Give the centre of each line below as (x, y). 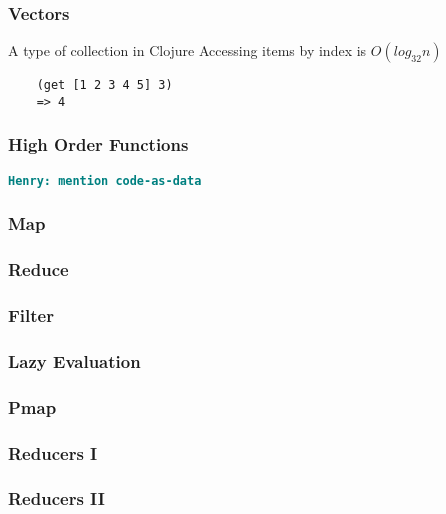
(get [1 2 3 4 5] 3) (104, 85)
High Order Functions (98, 144)
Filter (31, 315)
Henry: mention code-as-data (105, 180)
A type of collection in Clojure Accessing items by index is (187, 50)
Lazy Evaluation (74, 360)
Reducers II (56, 498)
